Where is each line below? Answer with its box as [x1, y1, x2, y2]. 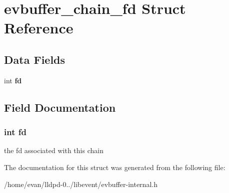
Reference [4, 17, 73, 38]
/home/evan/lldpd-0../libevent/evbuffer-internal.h [4, 179, 157, 189]
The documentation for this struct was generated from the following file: [4, 162, 225, 172]
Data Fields [4, 51, 65, 67]
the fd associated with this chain [4, 145, 103, 156]
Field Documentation [4, 99, 116, 115]
